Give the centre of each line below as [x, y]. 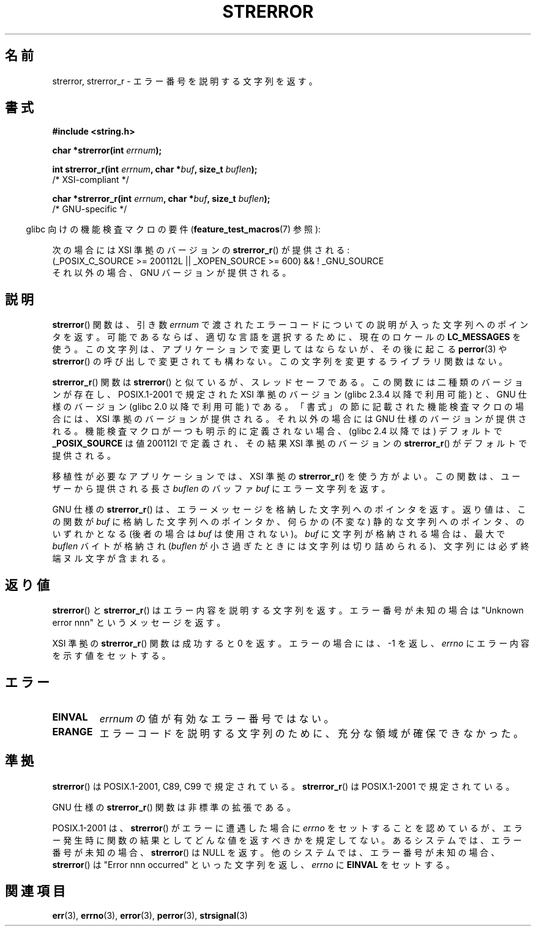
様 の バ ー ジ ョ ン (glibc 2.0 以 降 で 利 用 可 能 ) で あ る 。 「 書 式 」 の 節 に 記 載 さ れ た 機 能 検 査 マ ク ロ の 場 [288, 407]
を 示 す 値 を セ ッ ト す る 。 [111, 656]
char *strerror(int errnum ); [107, 150]
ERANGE [73, 731]
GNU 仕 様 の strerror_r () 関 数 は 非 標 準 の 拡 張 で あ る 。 [174, 807]
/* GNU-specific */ [90, 209]
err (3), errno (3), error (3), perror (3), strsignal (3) [150, 915]
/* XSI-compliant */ [91, 180]
